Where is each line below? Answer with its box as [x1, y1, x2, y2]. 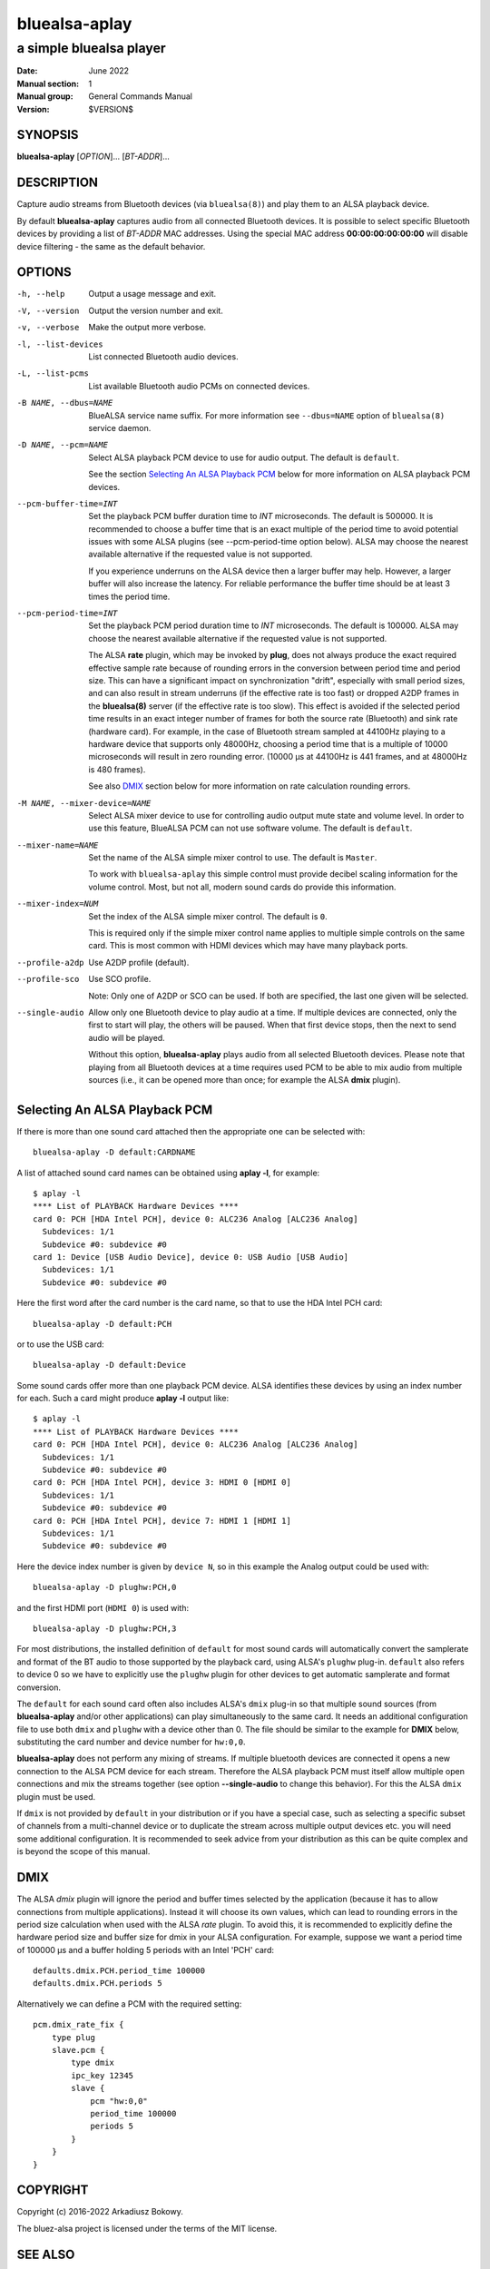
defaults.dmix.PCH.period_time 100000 [33, 1966, 206, 1976]
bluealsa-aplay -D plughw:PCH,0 [33, 1582, 177, 1593]
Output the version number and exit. [88, 305, 224, 316]
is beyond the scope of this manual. [16, 1846, 151, 1857]
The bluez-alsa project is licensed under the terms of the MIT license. [16, 2223, 278, 2234]
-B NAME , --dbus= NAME [16, 398, 113, 408]
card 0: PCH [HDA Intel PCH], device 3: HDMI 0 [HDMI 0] [33, 1478, 292, 1488]
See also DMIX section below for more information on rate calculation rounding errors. [88, 781, 411, 791]
